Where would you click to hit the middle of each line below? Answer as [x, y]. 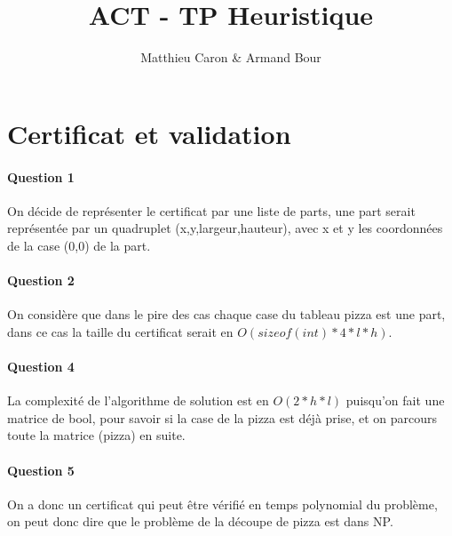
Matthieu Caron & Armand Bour [231, 57]
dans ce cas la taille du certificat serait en [120, 331]
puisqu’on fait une [395, 400]
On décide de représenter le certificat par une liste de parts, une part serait [211, 210]
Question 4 [41, 367]
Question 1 [41, 176]
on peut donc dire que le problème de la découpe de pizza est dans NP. [200, 521]
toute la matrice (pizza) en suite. [96, 435]
